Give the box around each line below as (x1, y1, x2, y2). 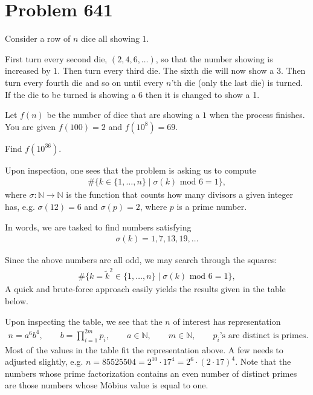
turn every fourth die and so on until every (5, 76, 164, 88)
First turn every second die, (5, 52, 108, 65)
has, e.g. (5, 200, 35, 212)
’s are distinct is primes (219, 331, 306, 340)
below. (5, 295, 28, 307)
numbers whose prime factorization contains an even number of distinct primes (5, 367, 297, 379)
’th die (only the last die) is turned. (171, 76, 303, 88)
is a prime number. (176, 200, 247, 212)
